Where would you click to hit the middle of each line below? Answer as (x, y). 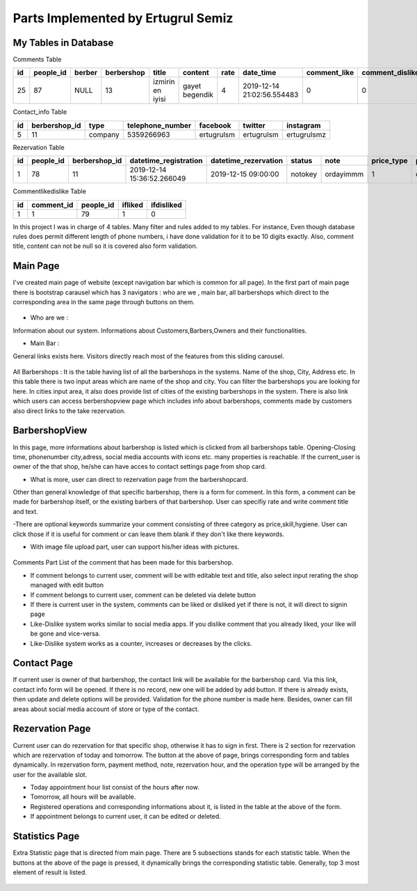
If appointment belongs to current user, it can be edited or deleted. (126, 817)
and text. (25, 511)
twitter (254, 125)
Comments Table (37, 60)
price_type (390, 161)
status (302, 161)
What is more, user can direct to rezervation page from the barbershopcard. (139, 479)
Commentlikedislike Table (50, 192)
